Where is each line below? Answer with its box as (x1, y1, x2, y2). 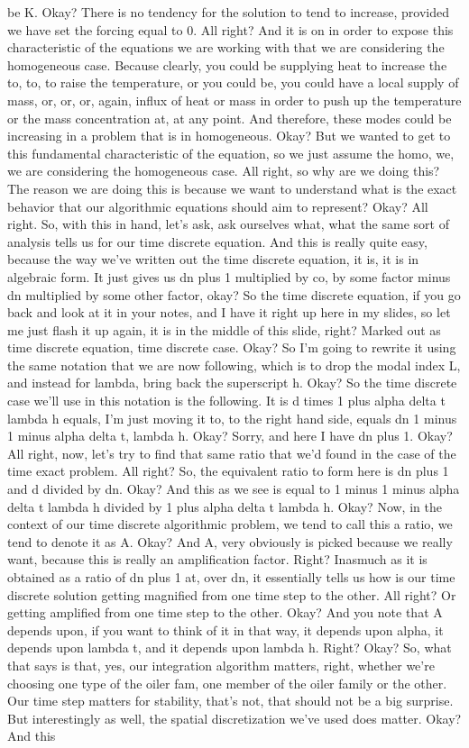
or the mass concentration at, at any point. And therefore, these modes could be (7, 108, 452, 127)
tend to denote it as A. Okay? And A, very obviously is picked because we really (7, 532, 453, 551)
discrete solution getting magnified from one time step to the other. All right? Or (7, 585, 456, 604)
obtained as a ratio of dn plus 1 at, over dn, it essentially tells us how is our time (7, 568, 455, 586)
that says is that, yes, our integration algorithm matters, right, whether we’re (7, 655, 435, 674)
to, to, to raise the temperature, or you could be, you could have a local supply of (7, 73, 459, 92)
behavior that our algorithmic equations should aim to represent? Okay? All (7, 196, 428, 215)
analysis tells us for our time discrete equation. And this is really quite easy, (7, 232, 428, 251)
